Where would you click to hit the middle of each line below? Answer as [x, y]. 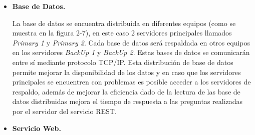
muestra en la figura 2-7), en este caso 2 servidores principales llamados [122, 33]
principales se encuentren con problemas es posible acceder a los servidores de [132, 82]
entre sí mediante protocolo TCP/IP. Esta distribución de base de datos [123, 62]
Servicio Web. [37, 128]
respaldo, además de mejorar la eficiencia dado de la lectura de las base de [126, 91]
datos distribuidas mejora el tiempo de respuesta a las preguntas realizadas [127, 101]
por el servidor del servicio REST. [64, 111]
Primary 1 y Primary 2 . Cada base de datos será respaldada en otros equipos [131, 42]
